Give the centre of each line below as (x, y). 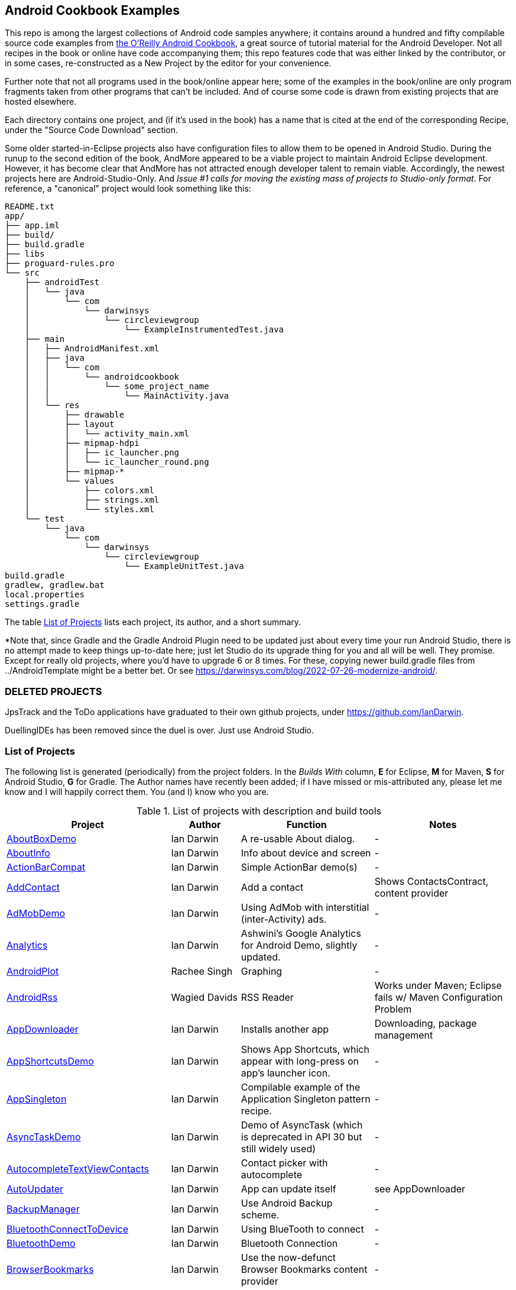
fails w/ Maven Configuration (439, 997)
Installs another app (285, 1029)
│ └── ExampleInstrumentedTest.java (154, 330)
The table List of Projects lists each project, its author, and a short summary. (153, 622)
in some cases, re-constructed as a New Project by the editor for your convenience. (168, 63)
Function (306, 824)
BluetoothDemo (41, 1243)
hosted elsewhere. (41, 102)
